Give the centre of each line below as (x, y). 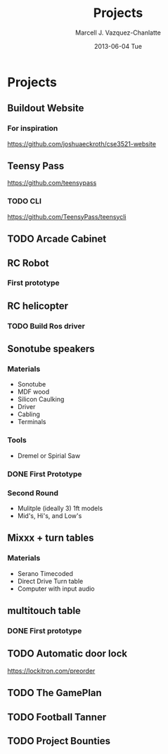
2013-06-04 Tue (118, 46)
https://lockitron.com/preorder (51, 671)
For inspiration (33, 129)
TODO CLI (25, 201)
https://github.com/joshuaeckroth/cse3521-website (82, 143)
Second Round (33, 493)
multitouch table (44, 611)
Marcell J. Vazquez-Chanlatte (118, 33)
